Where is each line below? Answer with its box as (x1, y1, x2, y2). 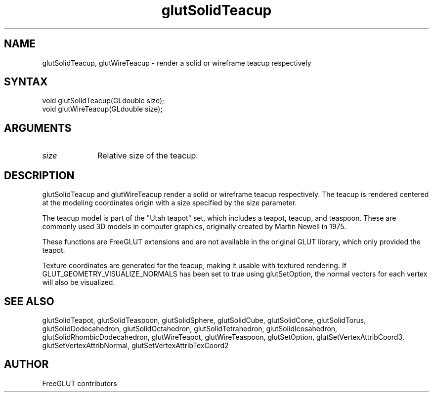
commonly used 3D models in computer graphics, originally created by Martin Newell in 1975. (42, 222, 346, 231)
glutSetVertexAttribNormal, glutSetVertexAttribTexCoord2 (42, 341, 229, 350)
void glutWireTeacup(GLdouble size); (42, 105, 163, 114)
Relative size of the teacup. (97, 151, 198, 161)
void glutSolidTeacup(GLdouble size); (42, 96, 165, 105)
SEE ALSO (4, 295, 54, 308)
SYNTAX (4, 76, 48, 88)
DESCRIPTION (4, 169, 75, 182)
